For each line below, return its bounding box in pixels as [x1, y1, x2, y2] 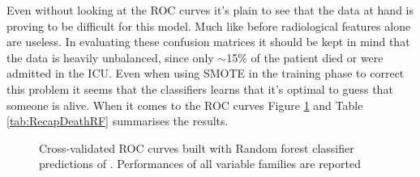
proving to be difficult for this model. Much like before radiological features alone [6, 17, 411, 34]
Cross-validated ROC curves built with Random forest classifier [39, 139, 354, 156]
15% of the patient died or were [226, 48, 384, 65]
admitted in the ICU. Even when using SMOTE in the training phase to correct [6, 65, 405, 82]
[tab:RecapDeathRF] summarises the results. [6, 112, 229, 129]
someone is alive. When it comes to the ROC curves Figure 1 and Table [6, 96, 363, 113]
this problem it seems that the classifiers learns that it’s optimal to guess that [6, 80, 393, 97]
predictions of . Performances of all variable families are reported [39, 155, 361, 172]
